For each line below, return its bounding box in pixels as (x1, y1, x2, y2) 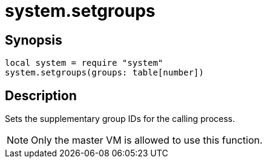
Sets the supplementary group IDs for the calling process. (5, 113, 236, 124)
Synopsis (5, 32, 62, 48)
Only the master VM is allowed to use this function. (31, 134, 263, 147)
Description (5, 88, 77, 103)
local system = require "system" (5, 58, 163, 68)
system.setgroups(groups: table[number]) (5, 68, 204, 78)
